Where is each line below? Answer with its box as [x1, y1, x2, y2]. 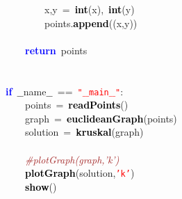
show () [25, 179, 57, 193]
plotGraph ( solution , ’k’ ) [25, 166, 135, 180]
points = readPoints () [24, 97, 129, 112]
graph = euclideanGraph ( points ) [24, 111, 177, 125]
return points [25, 42, 88, 57]
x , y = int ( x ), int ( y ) [44, 2, 135, 16]
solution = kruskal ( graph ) [24, 125, 144, 139]
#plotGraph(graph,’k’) [25, 152, 119, 166]
